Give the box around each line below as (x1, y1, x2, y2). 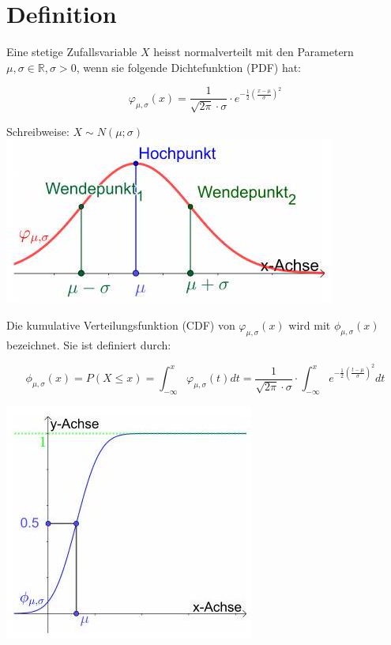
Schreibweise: (6, 123, 70, 139)
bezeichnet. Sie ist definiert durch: (6, 336, 171, 353)
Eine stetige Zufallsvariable (6, 43, 137, 60)
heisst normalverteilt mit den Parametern (153, 43, 354, 60)
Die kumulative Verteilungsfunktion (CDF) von (6, 316, 235, 333)
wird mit (288, 316, 331, 333)
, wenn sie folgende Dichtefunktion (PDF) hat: (76, 58, 302, 75)
